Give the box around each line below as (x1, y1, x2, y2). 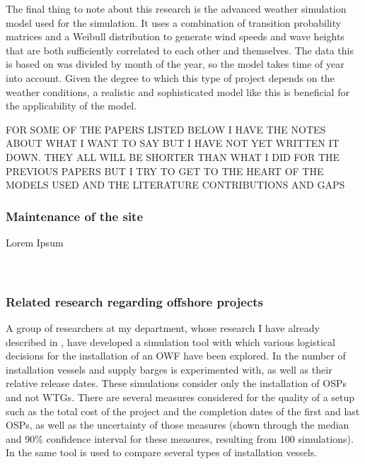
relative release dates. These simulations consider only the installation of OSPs (6, 376, 347, 391)
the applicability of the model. (6, 98, 137, 113)
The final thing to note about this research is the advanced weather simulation (6, 1, 347, 16)
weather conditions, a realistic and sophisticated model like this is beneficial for (6, 84, 349, 99)
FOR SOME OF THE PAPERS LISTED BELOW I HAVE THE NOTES (6, 121, 326, 136)
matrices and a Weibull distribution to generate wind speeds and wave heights (6, 29, 344, 44)
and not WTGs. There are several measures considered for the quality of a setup (6, 389, 355, 404)
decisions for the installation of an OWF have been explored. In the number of (6, 348, 346, 363)
